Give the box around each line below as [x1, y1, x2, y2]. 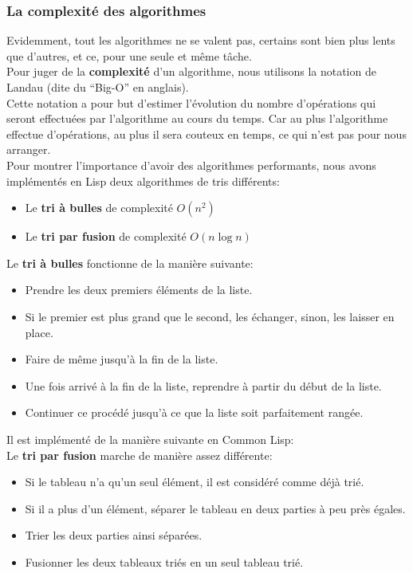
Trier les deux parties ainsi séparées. [25, 527, 203, 544]
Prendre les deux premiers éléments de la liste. [25, 281, 253, 298]
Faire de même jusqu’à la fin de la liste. [25, 351, 218, 367]
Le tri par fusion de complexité [25, 228, 187, 245]
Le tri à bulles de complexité [25, 199, 173, 216]
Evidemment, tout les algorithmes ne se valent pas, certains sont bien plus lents [6, 32, 395, 49]
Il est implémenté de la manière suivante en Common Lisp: [6, 430, 294, 447]
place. [25, 324, 53, 340]
